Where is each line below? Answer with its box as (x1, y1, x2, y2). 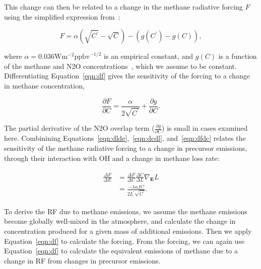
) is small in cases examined (162, 123, 248, 133)
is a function (218, 51, 257, 61)
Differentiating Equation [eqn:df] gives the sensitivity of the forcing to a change (4, 70, 250, 81)
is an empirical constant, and (103, 51, 193, 61)
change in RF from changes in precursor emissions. (4, 255, 161, 265)
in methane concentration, (4, 80, 85, 91)
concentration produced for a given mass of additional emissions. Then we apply (4, 225, 252, 236)
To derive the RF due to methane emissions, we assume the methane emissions (4, 206, 247, 216)
